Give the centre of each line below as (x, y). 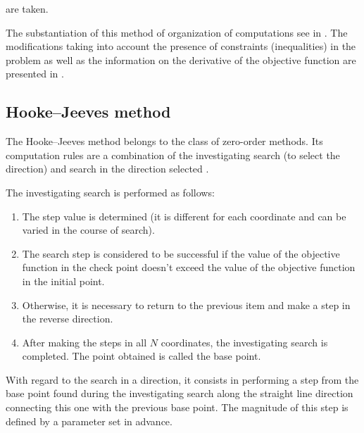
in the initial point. (63, 281)
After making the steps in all (84, 342)
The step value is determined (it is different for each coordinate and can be (184, 216)
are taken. (27, 8)
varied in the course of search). (88, 230)
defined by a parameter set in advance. (89, 421)
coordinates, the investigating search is (244, 342)
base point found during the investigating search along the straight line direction (180, 393)
